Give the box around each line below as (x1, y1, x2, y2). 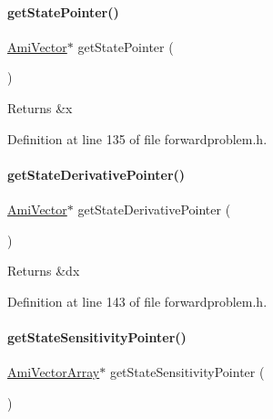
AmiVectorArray (7, 362, 100, 382)
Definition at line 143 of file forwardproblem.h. (7, 291, 268, 310)
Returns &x (7, 98, 73, 117)
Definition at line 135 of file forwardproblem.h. (7, 129, 268, 148)
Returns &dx (7, 261, 80, 280)
